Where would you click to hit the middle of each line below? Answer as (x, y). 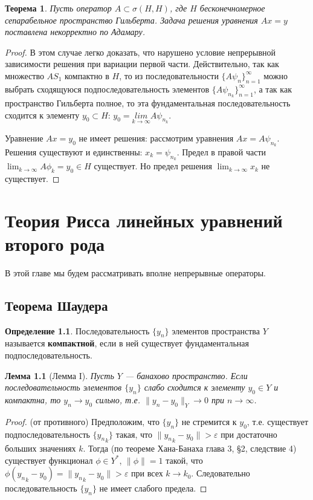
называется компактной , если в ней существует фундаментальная (127, 343)
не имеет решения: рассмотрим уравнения (156, 138)
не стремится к (209, 421)
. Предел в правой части (221, 151)
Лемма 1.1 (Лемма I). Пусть (60, 375)
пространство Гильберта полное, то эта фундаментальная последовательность (148, 102)
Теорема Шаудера (56, 305)
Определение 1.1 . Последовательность (77, 330)
